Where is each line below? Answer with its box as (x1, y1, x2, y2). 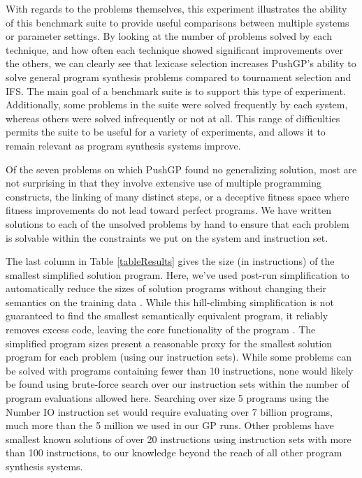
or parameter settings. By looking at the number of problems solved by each (6, 29, 332, 43)
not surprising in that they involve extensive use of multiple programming (6, 175, 321, 190)
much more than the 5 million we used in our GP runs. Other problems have (6, 418, 334, 433)
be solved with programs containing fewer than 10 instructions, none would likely (6, 363, 354, 377)
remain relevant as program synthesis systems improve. (6, 138, 241, 152)
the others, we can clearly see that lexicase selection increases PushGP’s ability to (6, 56, 356, 71)
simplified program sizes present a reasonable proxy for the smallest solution (6, 335, 333, 350)
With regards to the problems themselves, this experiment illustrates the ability (6, 1, 347, 15)
